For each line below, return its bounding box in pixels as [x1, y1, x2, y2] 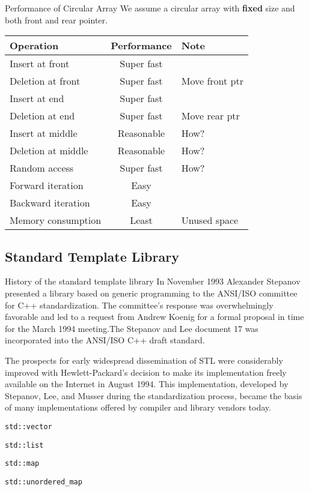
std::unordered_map [5, 477, 82, 486]
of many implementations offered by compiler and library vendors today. [5, 401, 271, 414]
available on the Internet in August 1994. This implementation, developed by [5, 378, 289, 390]
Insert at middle [10, 126, 78, 140]
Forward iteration [10, 178, 84, 193]
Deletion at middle [10, 143, 88, 158]
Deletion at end [10, 109, 75, 123]
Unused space [181, 213, 239, 227]
